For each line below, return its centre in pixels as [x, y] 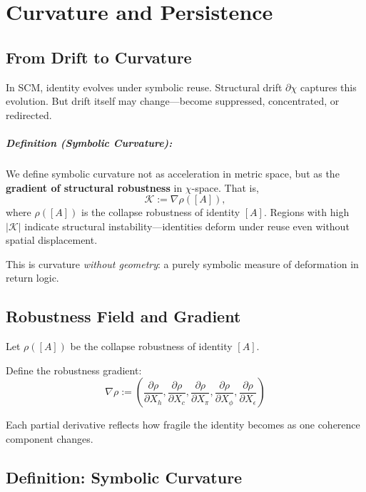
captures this [328, 87]
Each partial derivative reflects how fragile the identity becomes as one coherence [183, 425]
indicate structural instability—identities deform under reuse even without [187, 226]
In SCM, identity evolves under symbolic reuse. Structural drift [144, 87]
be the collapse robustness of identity [151, 346]
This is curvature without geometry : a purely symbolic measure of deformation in [182, 263]
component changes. [50, 439]
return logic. [32, 278]
